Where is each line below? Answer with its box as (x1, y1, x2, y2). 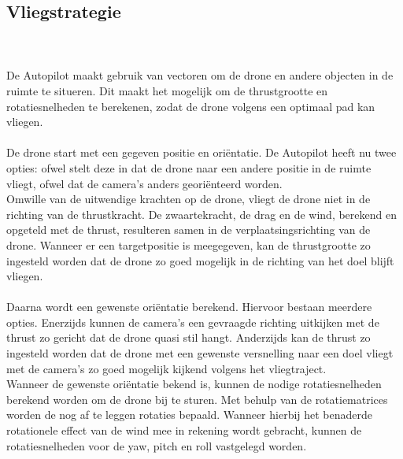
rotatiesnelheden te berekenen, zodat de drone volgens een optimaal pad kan (6, 98, 375, 114)
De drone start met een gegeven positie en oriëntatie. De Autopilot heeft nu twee (6, 144, 397, 161)
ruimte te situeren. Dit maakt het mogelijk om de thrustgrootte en (6, 82, 328, 98)
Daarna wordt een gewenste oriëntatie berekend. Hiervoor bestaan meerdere (6, 298, 372, 315)
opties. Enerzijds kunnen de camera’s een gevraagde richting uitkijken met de (6, 313, 379, 330)
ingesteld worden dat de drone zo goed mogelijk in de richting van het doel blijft (6, 252, 394, 268)
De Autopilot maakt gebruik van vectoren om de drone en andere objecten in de (6, 67, 394, 83)
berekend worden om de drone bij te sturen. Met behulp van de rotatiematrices (6, 391, 388, 407)
